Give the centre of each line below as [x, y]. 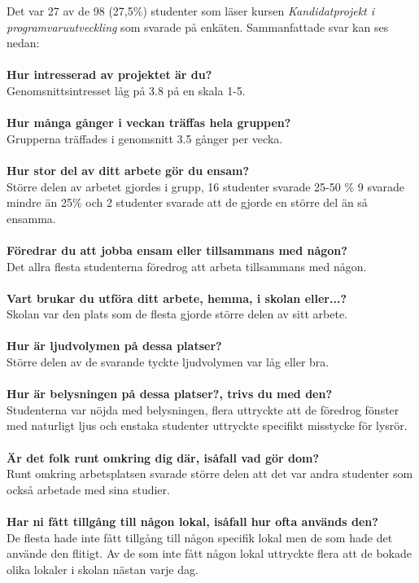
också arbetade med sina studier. [88, 489]
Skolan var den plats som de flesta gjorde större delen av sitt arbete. [177, 314]
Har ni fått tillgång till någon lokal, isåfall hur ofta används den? [192, 521]
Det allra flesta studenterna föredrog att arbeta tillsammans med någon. [187, 266]
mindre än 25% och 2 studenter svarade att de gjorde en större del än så [187, 202]
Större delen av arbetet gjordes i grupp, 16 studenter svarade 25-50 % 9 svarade [206, 186]
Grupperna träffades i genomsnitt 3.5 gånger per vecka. [145, 138]
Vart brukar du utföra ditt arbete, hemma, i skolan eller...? [177, 298]
